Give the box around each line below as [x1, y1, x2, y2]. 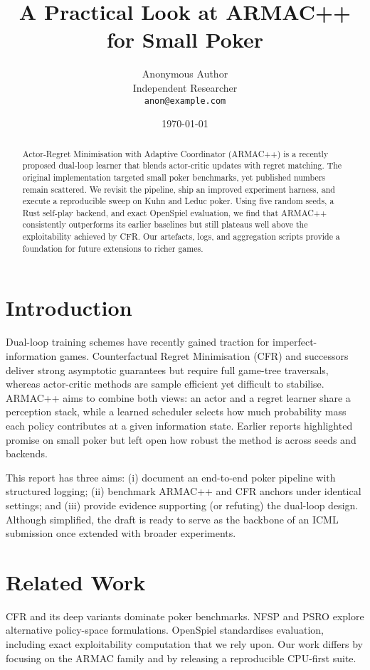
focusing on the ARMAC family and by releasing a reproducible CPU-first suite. [6, 650, 356, 665]
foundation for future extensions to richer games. [22, 242, 203, 254]
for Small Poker [106, 25, 264, 54]
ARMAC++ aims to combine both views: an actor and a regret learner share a [6, 390, 351, 405]
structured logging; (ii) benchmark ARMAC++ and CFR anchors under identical [6, 484, 361, 499]
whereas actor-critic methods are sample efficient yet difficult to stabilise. [6, 376, 324, 391]
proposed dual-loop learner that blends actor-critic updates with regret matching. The [22, 159, 342, 171]
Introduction [6, 293, 132, 322]
